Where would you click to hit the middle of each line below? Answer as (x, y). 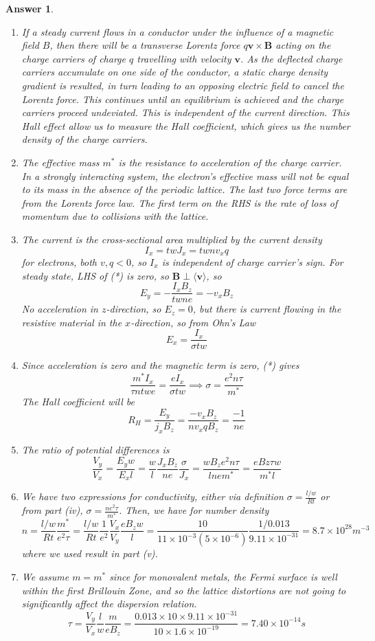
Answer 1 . (30, 8)
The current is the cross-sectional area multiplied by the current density (172, 239)
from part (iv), (52, 510)
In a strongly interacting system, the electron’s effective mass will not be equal (185, 176)
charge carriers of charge (73, 58)
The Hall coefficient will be (78, 402)
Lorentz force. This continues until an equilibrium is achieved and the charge (183, 99)
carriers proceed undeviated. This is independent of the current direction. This (185, 112)
